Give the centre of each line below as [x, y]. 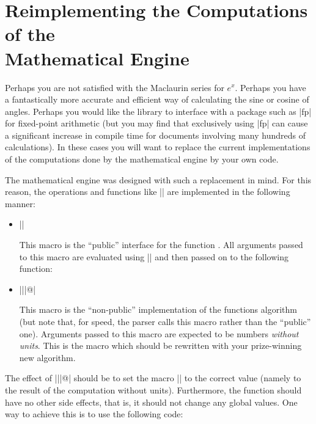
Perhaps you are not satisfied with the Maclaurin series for [115, 87]
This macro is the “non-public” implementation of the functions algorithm [158, 309]
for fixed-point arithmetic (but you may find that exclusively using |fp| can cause [156, 123]
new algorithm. [47, 357]
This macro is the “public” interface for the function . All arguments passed [161, 245]
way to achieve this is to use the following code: [94, 414]
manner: [20, 203]
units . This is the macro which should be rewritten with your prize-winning [160, 345]
